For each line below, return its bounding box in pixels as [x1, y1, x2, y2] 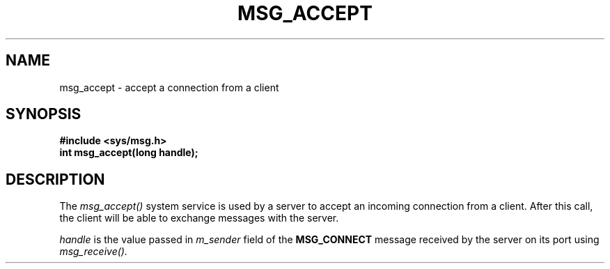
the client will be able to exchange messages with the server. [59, 212, 339, 224]
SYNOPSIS [6, 105, 81, 123]
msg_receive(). [59, 245, 127, 258]
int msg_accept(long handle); [59, 146, 198, 159]
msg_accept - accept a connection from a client [59, 81, 279, 93]
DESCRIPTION [6, 170, 105, 188]
